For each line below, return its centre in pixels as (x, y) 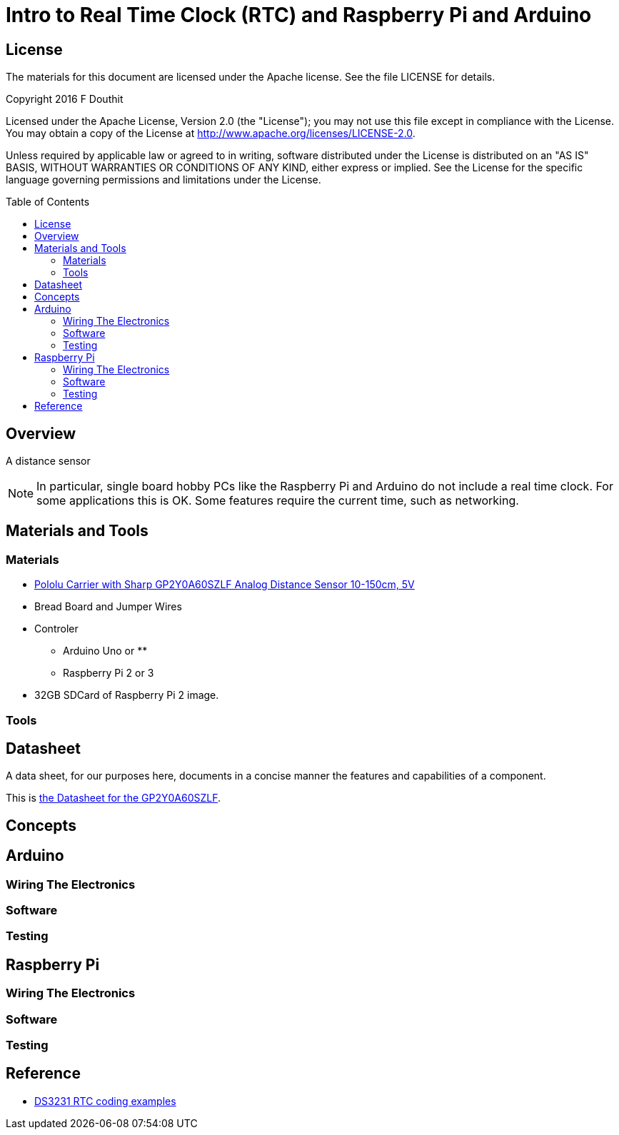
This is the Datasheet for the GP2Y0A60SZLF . (114, 798)
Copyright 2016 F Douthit (65, 99)
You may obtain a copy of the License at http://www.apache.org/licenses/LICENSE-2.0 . (211, 133)
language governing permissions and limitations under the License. (163, 180)
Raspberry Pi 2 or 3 (109, 673)
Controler (56, 629)
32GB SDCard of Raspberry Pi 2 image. (127, 695)
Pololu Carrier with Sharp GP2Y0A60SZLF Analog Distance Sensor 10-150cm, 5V (225, 585)
